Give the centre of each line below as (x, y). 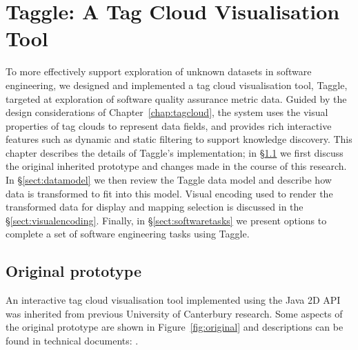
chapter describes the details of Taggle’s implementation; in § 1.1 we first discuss (175, 152)
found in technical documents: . (72, 341)
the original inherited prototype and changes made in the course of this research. (176, 166)
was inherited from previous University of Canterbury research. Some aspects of (174, 313)
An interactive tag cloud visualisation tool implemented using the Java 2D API (173, 300)
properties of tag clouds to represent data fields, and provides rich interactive (169, 125)
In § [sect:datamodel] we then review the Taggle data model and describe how (169, 180)
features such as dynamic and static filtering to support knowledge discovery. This (179, 139)
